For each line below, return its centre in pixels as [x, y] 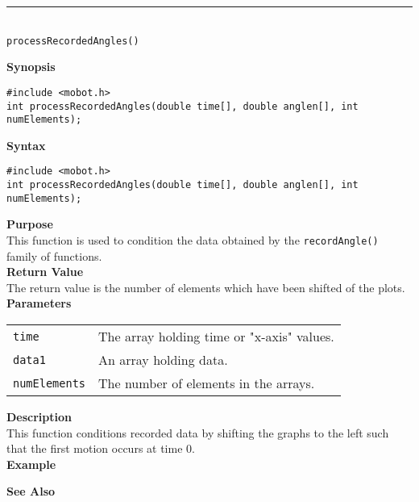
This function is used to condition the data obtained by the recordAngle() [193, 239]
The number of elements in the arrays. [207, 383]
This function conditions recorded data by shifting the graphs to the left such [198, 432]
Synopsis [31, 67]
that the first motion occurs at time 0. [101, 448]
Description [39, 416]
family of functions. [54, 255]
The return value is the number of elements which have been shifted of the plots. [206, 287]
